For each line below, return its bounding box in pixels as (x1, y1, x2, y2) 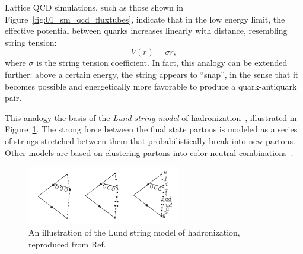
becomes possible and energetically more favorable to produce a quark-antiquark (5, 80, 297, 92)
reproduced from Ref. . (28, 237, 113, 250)
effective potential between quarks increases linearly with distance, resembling (5, 24, 288, 37)
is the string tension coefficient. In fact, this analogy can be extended (36, 56, 288, 69)
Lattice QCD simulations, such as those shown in (5, 1, 184, 13)
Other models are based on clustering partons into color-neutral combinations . (5, 146, 294, 158)
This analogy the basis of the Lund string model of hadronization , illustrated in (5, 111, 297, 123)
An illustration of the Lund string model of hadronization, (28, 226, 240, 239)
